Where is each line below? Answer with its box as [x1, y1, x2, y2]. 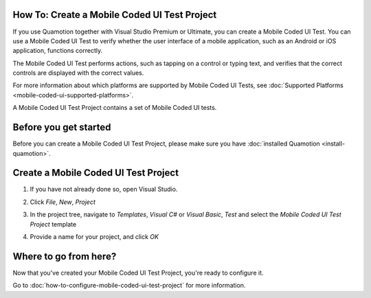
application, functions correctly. [12, 47, 103, 55]
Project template [30, 220, 77, 228]
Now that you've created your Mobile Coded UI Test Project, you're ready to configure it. [12, 268, 264, 277]
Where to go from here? [12, 251, 117, 262]
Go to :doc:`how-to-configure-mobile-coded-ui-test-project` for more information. [12, 282, 246, 290]
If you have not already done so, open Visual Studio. [30, 185, 178, 194]
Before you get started [12, 122, 111, 133]
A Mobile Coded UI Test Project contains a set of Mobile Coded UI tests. [12, 104, 217, 112]
